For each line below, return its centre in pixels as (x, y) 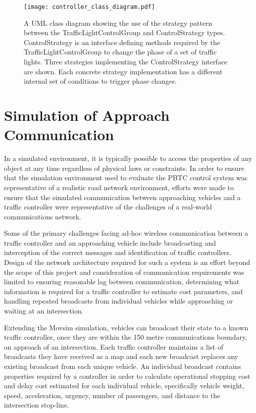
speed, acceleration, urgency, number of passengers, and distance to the (112, 395)
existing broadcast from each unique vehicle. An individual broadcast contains (123, 366)
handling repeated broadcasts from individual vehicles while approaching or (119, 301)
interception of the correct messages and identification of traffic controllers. (118, 252)
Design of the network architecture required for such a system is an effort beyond (127, 262)
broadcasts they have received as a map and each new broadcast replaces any (121, 356)
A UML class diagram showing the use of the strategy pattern (118, 23)
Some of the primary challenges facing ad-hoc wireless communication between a (126, 233)
